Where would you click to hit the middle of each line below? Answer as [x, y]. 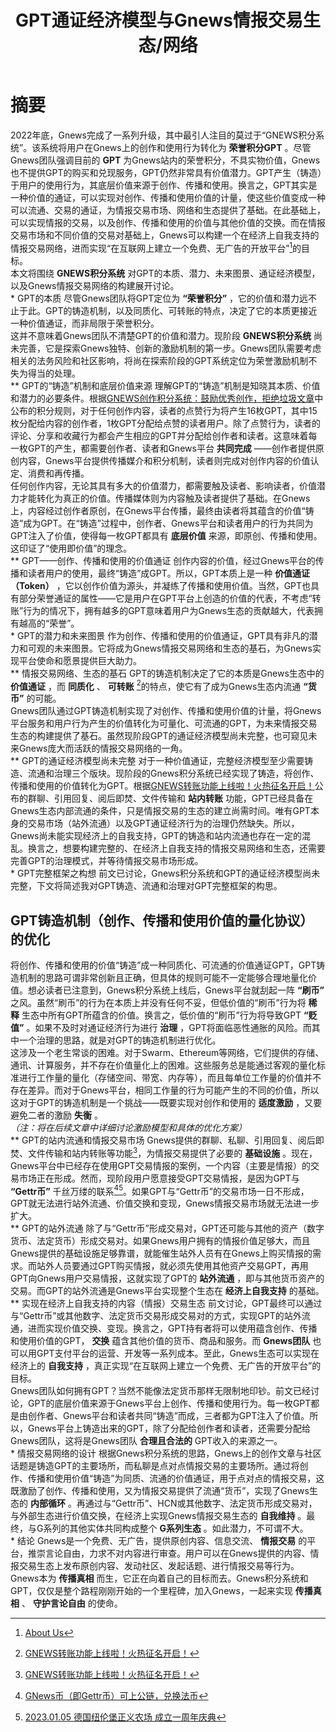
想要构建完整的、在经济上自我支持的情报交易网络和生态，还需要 [194, 848]
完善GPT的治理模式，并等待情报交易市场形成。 [107, 861]
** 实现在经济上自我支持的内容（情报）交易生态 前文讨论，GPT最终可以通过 [166, 1303]
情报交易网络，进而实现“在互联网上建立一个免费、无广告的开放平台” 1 [151, 247]
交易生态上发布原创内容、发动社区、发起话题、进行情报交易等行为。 [159, 1566]
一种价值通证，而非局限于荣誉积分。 [85, 323]
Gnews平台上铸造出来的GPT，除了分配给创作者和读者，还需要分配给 [169, 1428]
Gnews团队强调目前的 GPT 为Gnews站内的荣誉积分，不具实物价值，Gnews [165, 160]
